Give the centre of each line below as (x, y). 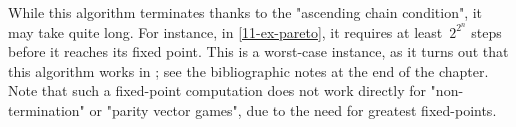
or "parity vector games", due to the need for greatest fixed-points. (293, 110)
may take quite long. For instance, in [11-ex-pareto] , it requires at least (225, 31)
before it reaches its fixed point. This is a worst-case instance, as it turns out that (258, 51)
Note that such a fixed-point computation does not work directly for (217, 90)
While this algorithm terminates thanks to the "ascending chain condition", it (245, 12)
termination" (46, 110)
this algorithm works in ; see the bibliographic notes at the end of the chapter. (248, 70)
